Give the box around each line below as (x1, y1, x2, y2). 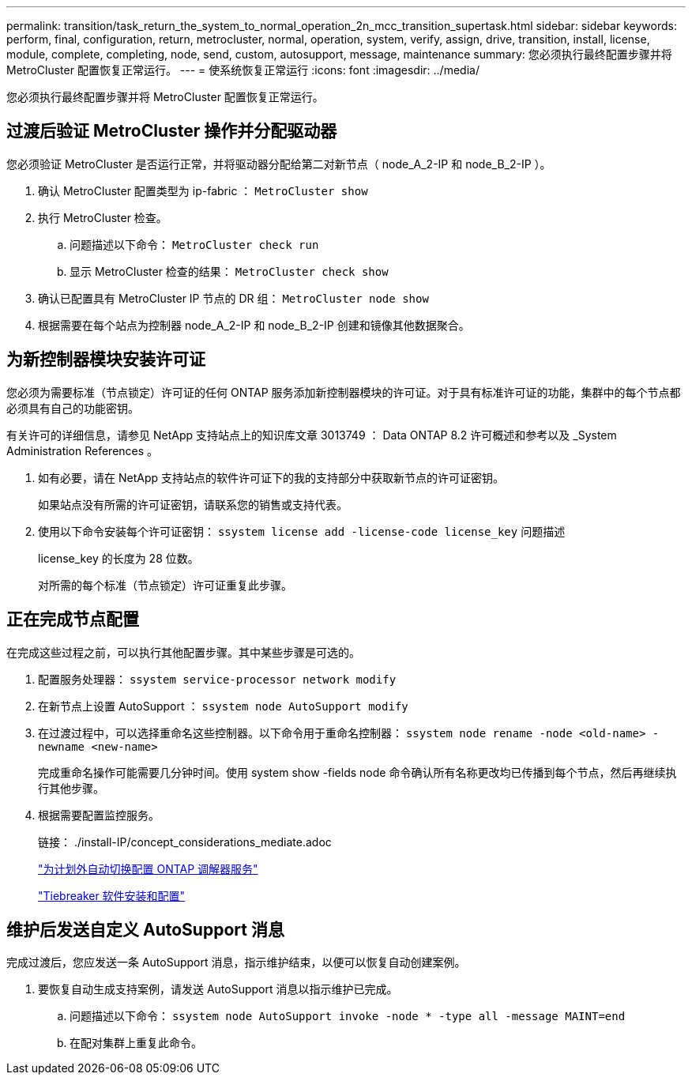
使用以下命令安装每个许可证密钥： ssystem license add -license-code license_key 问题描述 (38, 524, 566, 538)
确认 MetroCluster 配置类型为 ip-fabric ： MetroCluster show (38, 183, 368, 198)
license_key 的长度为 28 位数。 (38, 551, 199, 565)
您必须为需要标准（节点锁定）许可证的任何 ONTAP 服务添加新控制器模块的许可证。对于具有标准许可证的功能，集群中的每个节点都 (6, 385, 681, 399)
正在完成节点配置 (6, 609, 139, 630)
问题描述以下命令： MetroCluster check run (70, 237, 319, 251)
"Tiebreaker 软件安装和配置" (38, 888, 186, 902)
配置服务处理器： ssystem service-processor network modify (38, 672, 397, 686)
